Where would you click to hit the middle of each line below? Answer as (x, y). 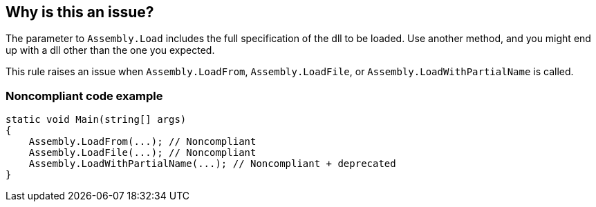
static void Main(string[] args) (96, 120)
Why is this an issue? (80, 12)
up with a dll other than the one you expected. (110, 50)
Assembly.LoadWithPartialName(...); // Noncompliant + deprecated (212, 164)
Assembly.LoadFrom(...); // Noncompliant (142, 142)
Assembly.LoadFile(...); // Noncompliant (142, 153)
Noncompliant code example (84, 96)
